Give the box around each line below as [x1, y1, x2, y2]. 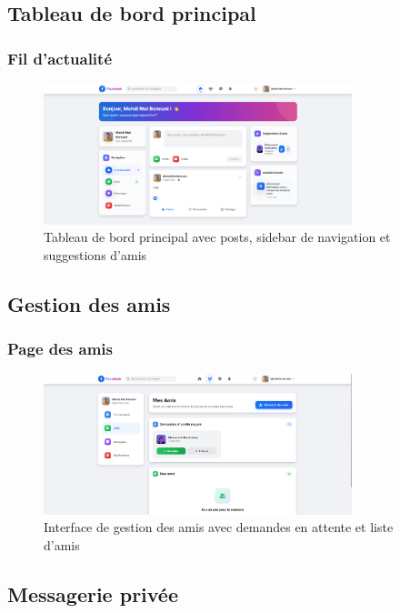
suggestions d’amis [44, 245, 147, 264]
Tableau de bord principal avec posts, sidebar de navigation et [44, 227, 391, 246]
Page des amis [7, 337, 114, 360]
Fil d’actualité [7, 46, 113, 69]
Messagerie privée [7, 579, 178, 608]
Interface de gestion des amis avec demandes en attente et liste [44, 518, 394, 537]
